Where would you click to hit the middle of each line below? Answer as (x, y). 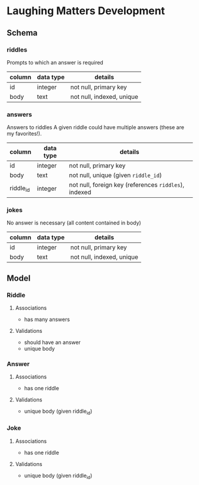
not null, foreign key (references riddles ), (127, 185)
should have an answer (52, 342)
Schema (22, 33)
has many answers (47, 319)
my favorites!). (24, 134)
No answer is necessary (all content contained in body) (74, 223)
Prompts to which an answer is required (55, 62)
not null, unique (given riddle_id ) (115, 175)
